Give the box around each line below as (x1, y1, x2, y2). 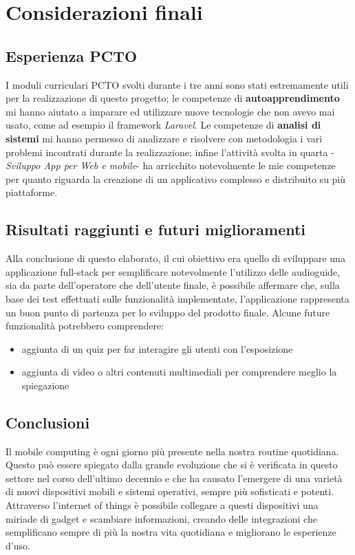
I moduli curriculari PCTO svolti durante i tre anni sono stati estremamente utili (6, 77, 349, 91)
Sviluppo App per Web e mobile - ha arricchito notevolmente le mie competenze (6, 158, 336, 173)
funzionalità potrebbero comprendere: (6, 318, 164, 333)
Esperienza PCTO (6, 45, 138, 66)
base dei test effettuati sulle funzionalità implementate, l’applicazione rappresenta (6, 291, 349, 305)
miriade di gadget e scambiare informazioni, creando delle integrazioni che (6, 511, 317, 525)
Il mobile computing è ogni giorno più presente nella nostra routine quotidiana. (6, 444, 339, 458)
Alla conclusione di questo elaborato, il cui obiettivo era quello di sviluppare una (6, 251, 345, 265)
